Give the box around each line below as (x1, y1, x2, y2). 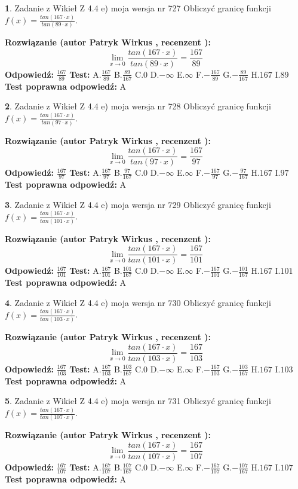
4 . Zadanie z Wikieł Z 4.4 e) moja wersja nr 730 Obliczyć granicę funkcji (5, 296, 271, 308)
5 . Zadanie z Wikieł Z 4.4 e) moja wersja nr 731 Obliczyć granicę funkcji (5, 395, 271, 407)
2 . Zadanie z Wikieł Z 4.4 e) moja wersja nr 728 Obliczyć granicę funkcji (5, 100, 271, 112)
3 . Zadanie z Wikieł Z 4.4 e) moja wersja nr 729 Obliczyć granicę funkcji (5, 198, 271, 210)
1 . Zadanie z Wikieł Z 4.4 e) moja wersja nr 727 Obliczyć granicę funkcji (5, 2, 271, 14)
